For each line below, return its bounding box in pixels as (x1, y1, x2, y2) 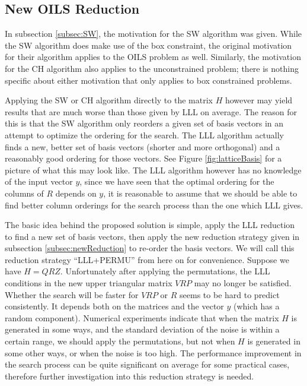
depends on (55, 186, 97, 199)
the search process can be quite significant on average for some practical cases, (5, 358, 290, 371)
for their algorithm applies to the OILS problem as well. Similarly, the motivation (5, 50, 301, 63)
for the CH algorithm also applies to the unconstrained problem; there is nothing (5, 62, 299, 74)
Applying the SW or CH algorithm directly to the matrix (5, 94, 213, 106)
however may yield (225, 94, 293, 106)
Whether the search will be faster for (5, 288, 139, 300)
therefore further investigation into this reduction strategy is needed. (5, 369, 254, 382)
